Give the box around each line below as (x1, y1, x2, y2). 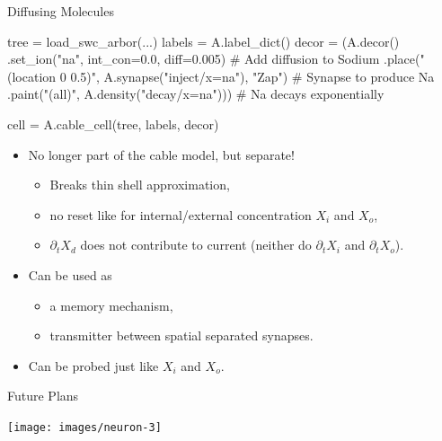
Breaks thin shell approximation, (49, 175, 230, 194)
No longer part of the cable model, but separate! (28, 145, 295, 163)
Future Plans (7, 386, 79, 405)
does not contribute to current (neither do (80, 235, 312, 254)
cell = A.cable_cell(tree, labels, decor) (7, 114, 219, 133)
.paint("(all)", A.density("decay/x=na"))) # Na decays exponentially (7, 84, 385, 103)
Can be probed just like (28, 356, 159, 375)
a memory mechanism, (49, 295, 173, 314)
